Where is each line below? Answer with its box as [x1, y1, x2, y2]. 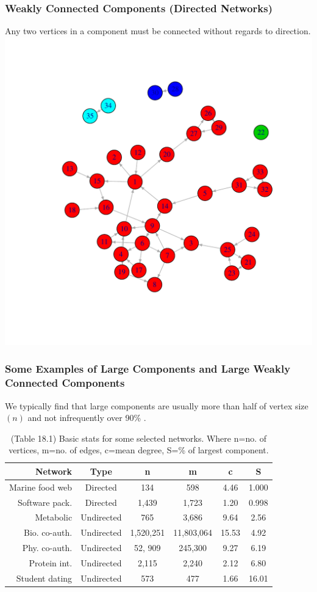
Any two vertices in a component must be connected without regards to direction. [5, 24, 311, 37]
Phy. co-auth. [22, 541, 73, 554]
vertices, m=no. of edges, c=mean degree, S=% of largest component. [9, 444, 269, 456]
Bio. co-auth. [23, 526, 73, 539]
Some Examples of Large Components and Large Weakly [5, 361, 291, 376]
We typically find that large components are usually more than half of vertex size [5, 399, 308, 412]
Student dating [16, 571, 73, 584]
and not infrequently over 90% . [27, 411, 146, 424]
